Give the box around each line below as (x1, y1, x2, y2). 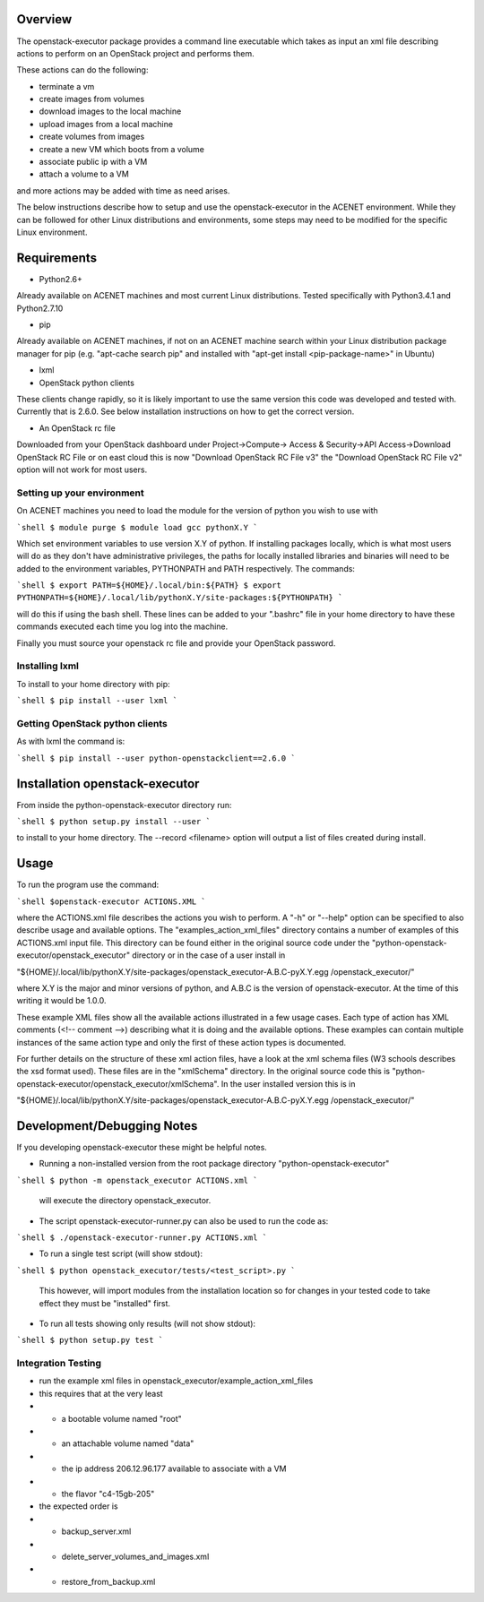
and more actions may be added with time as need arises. (16, 185, 230, 196)
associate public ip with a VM (39, 157, 148, 168)
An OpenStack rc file (39, 422, 116, 434)
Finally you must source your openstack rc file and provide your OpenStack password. (16, 637, 336, 649)
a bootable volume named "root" (61, 1413, 183, 1424)
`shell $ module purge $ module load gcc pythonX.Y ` (16, 522, 258, 532)
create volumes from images (39, 131, 145, 142)
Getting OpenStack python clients (16, 717, 168, 729)
